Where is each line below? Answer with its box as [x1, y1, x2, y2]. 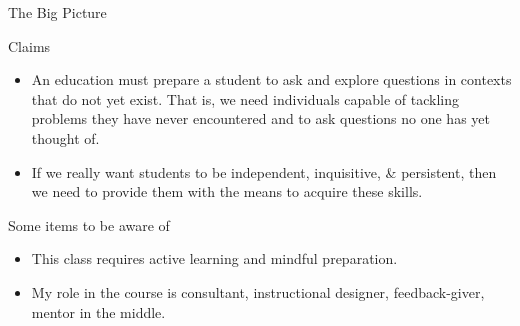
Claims [8, 35, 51, 56]
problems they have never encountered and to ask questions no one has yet [31, 108, 490, 129]
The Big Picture [8, 2, 107, 22]
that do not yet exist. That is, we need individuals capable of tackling [31, 88, 460, 109]
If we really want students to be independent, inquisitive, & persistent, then [31, 161, 497, 182]
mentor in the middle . [31, 301, 166, 322]
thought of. [31, 127, 100, 148]
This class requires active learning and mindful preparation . [31, 248, 398, 269]
